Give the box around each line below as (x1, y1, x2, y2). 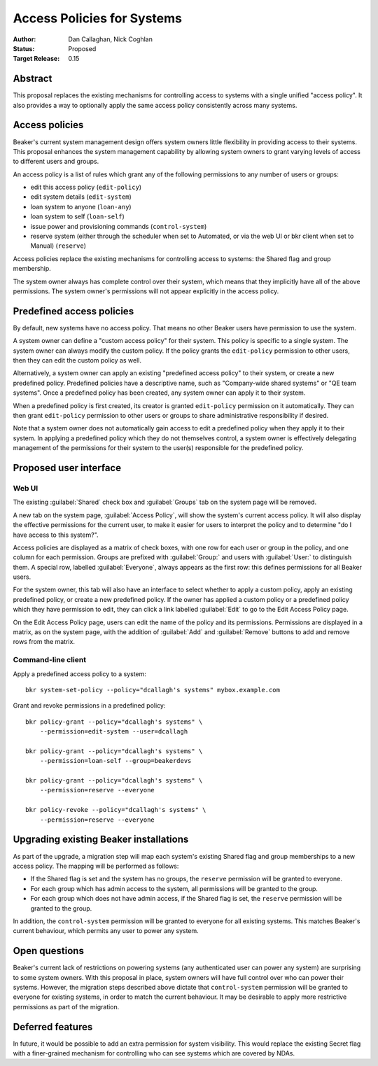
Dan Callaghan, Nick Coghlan (68, 35, 153, 43)
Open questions (13, 945, 84, 957)
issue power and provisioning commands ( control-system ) (30, 222, 207, 230)
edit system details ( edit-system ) (30, 192, 132, 201)
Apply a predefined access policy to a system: (13, 669, 147, 678)
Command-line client (13, 655, 87, 665)
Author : (13, 35, 36, 43)
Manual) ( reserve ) (30, 241, 87, 250)
